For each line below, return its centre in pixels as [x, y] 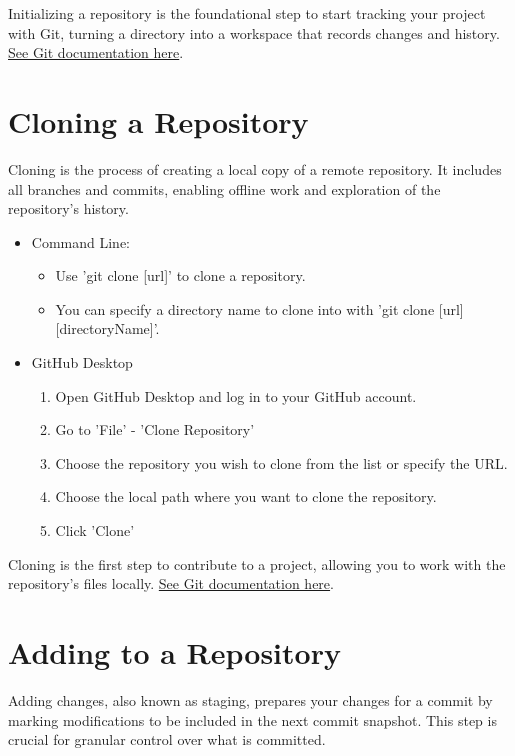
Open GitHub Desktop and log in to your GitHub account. [236, 395]
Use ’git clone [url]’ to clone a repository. [180, 275]
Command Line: [80, 241]
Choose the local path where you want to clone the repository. [246, 496]
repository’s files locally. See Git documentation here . [171, 583]
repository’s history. [68, 208]
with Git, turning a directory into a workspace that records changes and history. [254, 32]
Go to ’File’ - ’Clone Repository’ [155, 429]
